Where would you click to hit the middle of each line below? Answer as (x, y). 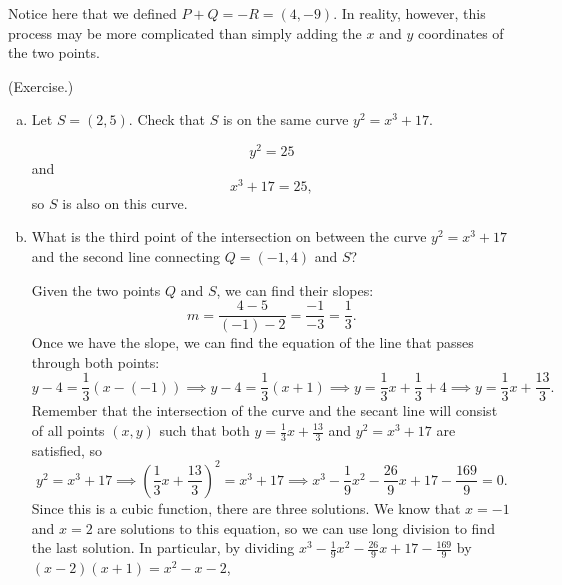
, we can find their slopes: (295, 289)
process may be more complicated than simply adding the (185, 32)
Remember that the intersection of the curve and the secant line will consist (264, 410)
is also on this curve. (125, 202)
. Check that (167, 119)
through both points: (95, 361)
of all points (68, 430)
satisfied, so (67, 449)
